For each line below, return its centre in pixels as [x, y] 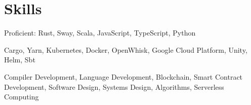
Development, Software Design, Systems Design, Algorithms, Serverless [114, 86]
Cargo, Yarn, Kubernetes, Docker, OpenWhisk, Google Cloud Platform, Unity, [126, 49]
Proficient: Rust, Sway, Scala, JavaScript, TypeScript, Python [100, 33]
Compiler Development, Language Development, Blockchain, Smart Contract [123, 76]
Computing [22, 97]
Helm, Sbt [20, 60]
